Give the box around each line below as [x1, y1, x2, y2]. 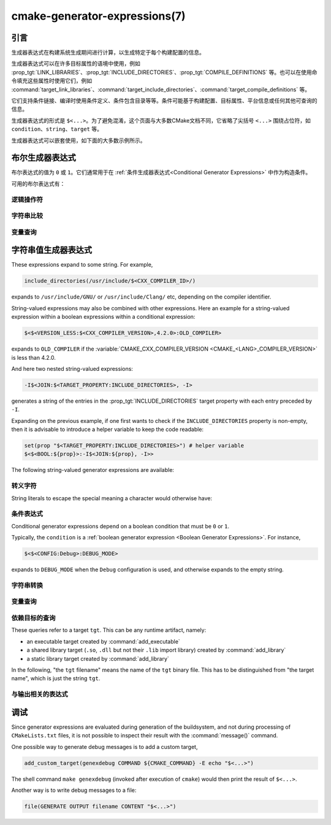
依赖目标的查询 [11, 614, 56, 622]
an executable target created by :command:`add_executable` [26, 637, 180, 645]
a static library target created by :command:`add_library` [26, 655, 170, 662]
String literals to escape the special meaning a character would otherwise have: [11, 494, 213, 502]
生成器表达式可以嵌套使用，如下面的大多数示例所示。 [11, 137, 146, 144]
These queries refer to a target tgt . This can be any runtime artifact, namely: [11, 626, 207, 634]
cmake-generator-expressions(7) [11, 9, 186, 23]
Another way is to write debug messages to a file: [11, 786, 137, 794]
